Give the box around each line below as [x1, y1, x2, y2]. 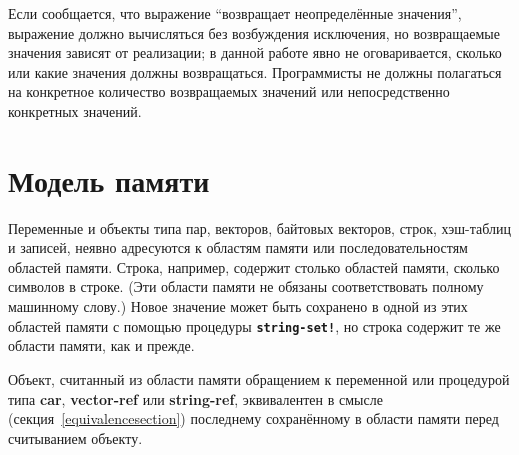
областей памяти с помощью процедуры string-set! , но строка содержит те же [8, 315, 501, 336]
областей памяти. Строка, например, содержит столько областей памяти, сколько [8, 256, 500, 277]
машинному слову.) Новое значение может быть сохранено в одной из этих [8, 296, 468, 317]
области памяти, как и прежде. [8, 335, 195, 356]
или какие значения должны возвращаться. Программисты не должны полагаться [8, 61, 502, 82]
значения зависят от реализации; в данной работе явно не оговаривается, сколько [8, 42, 502, 63]
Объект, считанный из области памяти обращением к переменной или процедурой [8, 368, 510, 389]
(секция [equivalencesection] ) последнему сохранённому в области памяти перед [8, 408, 499, 429]
